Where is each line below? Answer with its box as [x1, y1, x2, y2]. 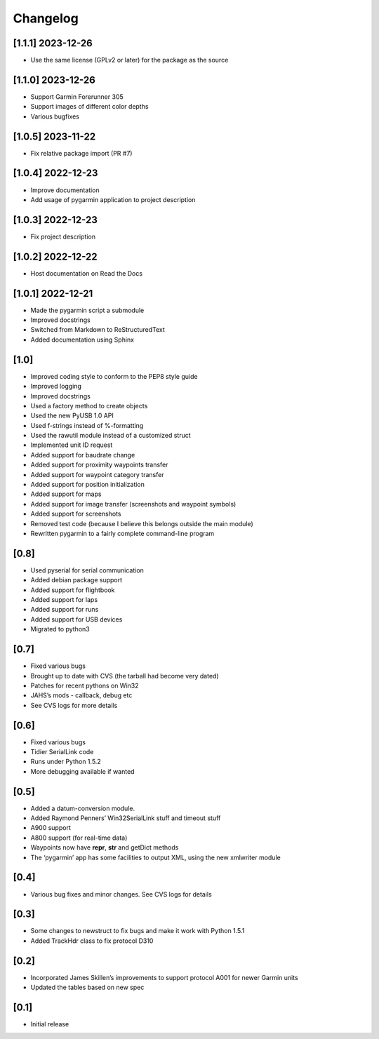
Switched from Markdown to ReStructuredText [30, 326, 165, 334]
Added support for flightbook [30, 586, 115, 594]
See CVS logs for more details [30, 701, 118, 709]
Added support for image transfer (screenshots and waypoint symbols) [30, 500, 237, 508]
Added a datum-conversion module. [30, 804, 135, 812]
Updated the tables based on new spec [30, 983, 145, 992]
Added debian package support [30, 576, 123, 584]
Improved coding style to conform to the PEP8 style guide [30, 372, 198, 380]
